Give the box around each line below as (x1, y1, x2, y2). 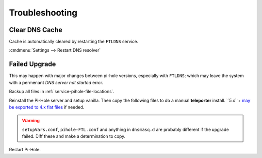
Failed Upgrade (9, 60, 56, 68)
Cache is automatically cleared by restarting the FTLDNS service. (9, 39, 138, 45)
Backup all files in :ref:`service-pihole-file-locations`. (9, 89, 115, 95)
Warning (22, 118, 40, 124)
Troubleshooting (9, 7, 78, 18)
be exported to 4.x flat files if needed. (9, 104, 84, 110)
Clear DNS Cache (9, 26, 63, 34)
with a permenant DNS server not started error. (9, 79, 104, 85)
